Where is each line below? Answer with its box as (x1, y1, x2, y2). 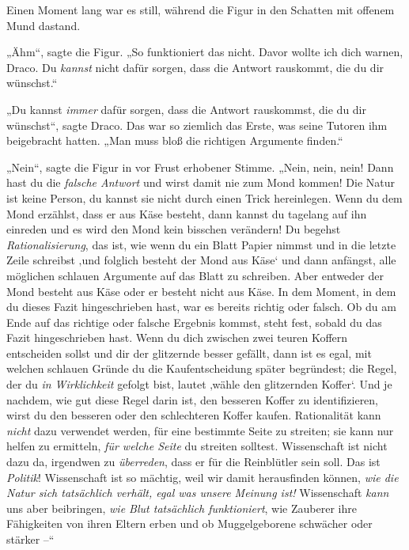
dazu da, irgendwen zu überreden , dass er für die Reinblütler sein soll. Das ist (6, 453, 381, 470)
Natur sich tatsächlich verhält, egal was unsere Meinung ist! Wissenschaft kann (6, 484, 389, 501)
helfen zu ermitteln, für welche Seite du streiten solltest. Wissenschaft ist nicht (6, 438, 388, 454)
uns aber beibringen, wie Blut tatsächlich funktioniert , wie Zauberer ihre (6, 499, 357, 516)
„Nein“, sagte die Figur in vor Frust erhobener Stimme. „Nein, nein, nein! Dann (6, 158, 394, 175)
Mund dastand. (6, 17, 81, 33)
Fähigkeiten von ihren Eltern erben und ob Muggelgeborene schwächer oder (6, 515, 373, 532)
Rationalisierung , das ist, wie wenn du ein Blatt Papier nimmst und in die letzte (6, 236, 396, 252)
